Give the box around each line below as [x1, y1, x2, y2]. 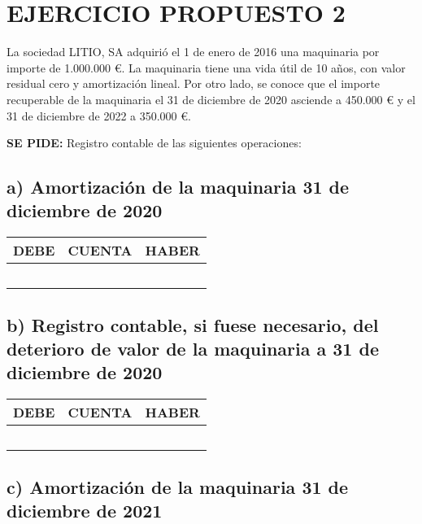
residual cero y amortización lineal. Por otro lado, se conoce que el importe [7, 75, 381, 92]
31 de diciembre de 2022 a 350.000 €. [7, 107, 191, 124]
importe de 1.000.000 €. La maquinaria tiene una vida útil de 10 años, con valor [7, 59, 406, 76]
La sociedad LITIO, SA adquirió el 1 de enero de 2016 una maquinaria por [7, 43, 380, 60]
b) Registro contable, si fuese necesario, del [7, 312, 379, 337]
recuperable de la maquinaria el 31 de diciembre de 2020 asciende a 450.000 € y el [7, 90, 415, 107]
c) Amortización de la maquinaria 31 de [7, 474, 349, 499]
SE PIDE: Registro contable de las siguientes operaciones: [7, 134, 302, 151]
